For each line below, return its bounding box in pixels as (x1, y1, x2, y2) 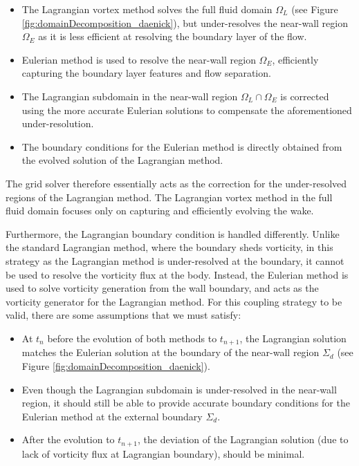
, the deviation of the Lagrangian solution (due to (138, 432, 349, 447)
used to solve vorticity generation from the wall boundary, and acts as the (6, 281, 319, 295)
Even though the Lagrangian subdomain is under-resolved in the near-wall (21, 382, 337, 396)
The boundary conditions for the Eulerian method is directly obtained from (21, 139, 342, 153)
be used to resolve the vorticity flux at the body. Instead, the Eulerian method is (6, 267, 349, 281)
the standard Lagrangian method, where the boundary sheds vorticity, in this (6, 240, 333, 254)
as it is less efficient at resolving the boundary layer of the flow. (38, 29, 307, 44)
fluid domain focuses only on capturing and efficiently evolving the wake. (6, 203, 314, 218)
